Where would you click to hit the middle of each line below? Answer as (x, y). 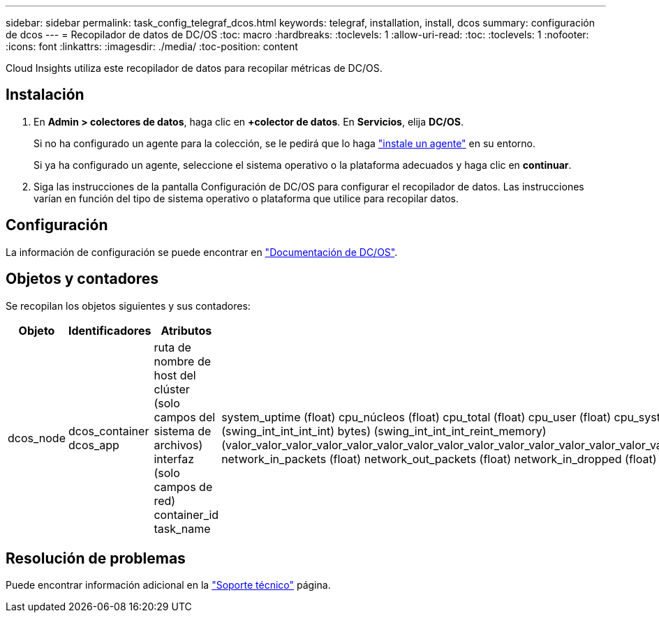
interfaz (174, 459)
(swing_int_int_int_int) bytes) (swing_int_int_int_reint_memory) (384, 431)
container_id (186, 514)
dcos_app (94, 445)
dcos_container (109, 431)
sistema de (183, 431)
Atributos (186, 330)
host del (175, 375)
